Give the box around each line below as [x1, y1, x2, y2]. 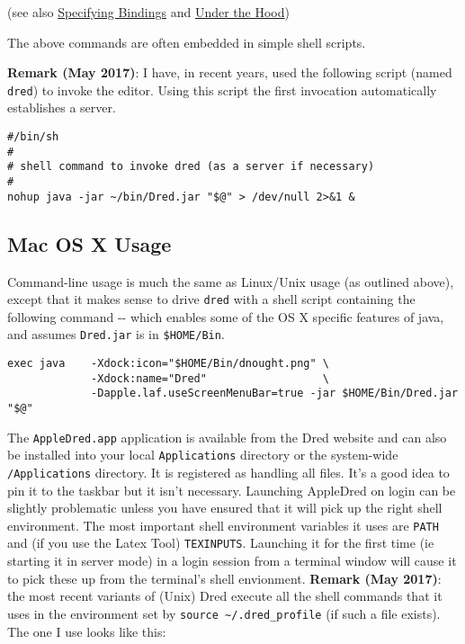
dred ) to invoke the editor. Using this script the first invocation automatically [7, 80, 437, 99]
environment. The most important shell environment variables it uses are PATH [7, 515, 439, 534]
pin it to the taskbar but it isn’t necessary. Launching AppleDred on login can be [7, 480, 456, 499]
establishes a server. [7, 98, 116, 117]
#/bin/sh [7, 130, 59, 144]
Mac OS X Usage [7, 229, 172, 257]
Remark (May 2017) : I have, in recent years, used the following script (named [7, 63, 452, 82]
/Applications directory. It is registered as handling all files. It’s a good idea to [7, 462, 450, 481]
